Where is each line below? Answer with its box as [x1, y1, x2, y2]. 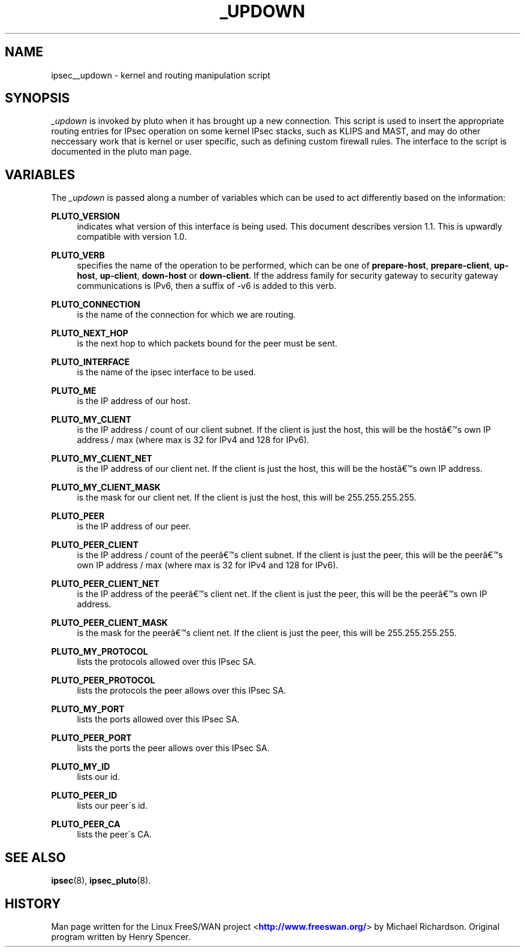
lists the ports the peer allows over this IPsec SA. [77, 743, 270, 754]
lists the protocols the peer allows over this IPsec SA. [77, 685, 286, 696]
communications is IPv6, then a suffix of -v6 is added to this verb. [77, 281, 337, 291]
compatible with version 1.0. [77, 231, 187, 242]
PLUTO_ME [51, 385, 96, 396]
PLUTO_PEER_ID [51, 790, 117, 801]
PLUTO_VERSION [51, 211, 120, 222]
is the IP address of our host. [77, 396, 191, 406]
